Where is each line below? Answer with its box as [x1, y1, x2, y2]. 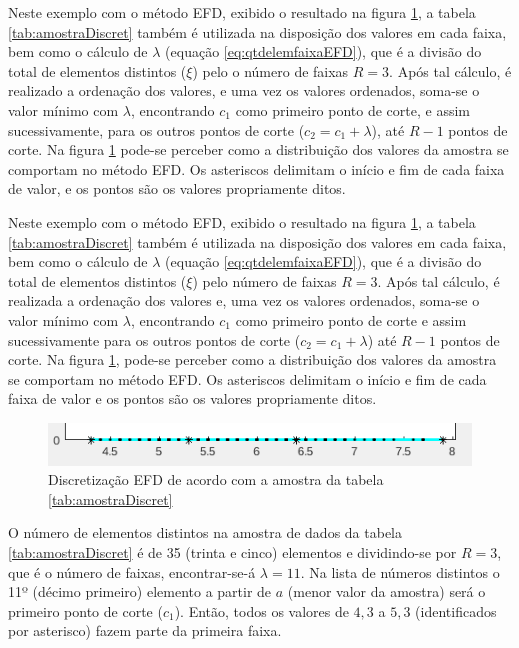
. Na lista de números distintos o [300, 561, 500, 582]
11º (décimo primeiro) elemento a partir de [8, 581, 272, 602]
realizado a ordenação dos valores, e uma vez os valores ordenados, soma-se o [8, 80, 480, 101]
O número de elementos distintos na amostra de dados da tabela [8, 522, 402, 543]
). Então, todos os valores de [174, 600, 349, 621]
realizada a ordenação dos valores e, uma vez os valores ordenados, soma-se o [8, 290, 480, 311]
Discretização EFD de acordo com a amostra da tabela [48, 469, 384, 490]
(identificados [415, 600, 497, 621]
